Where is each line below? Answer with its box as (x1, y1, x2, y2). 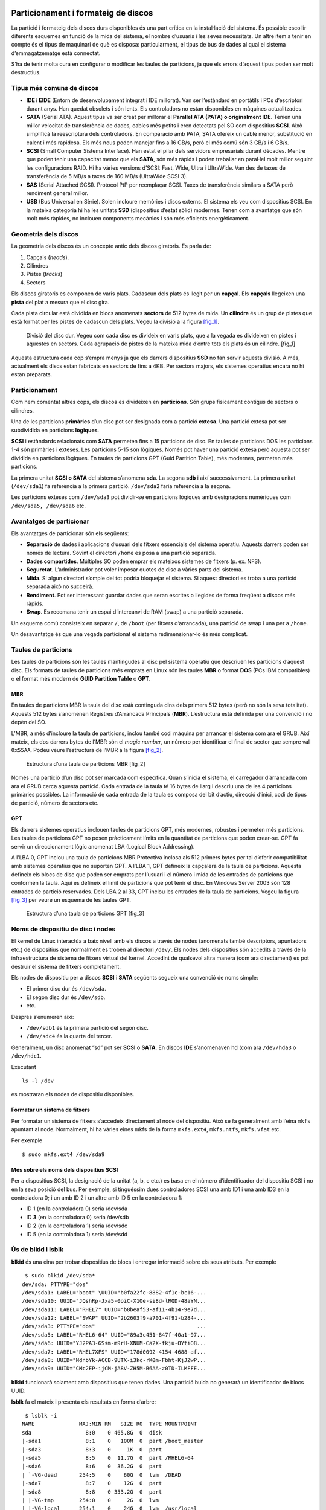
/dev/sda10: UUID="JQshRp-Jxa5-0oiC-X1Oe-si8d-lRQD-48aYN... (22, 1297, 206, 1305)
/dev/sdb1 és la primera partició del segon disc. (26, 1024, 149, 1031)
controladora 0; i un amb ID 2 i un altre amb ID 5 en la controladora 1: (11, 1194, 182, 1201)
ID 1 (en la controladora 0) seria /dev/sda (26, 1205, 128, 1212)
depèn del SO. (11, 719, 46, 726)
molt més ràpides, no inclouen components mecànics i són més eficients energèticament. (26, 215, 250, 222)
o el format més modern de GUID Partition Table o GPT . (11, 675, 151, 683)
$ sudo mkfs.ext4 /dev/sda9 (22, 1151, 105, 1158)
